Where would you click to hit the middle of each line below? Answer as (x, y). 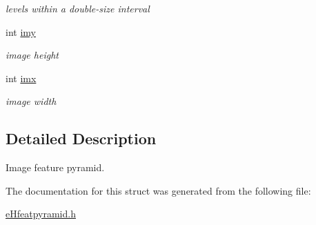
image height (32, 55)
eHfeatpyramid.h (41, 214)
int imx (21, 78)
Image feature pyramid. (55, 167)
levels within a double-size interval (78, 8)
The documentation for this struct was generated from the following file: (158, 190)
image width (31, 101)
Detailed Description (81, 138)
